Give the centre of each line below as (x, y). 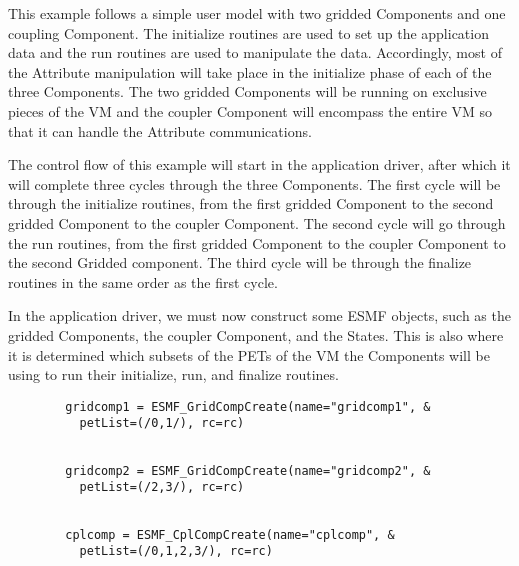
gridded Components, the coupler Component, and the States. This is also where (256, 334)
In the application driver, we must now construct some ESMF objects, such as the (259, 315)
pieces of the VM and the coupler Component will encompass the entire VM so (250, 110)
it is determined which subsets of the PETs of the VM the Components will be (249, 354)
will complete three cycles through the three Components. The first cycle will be (254, 183)
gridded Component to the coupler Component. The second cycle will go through (257, 222)
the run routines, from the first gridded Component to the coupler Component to (257, 242)
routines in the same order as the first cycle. (143, 281)
